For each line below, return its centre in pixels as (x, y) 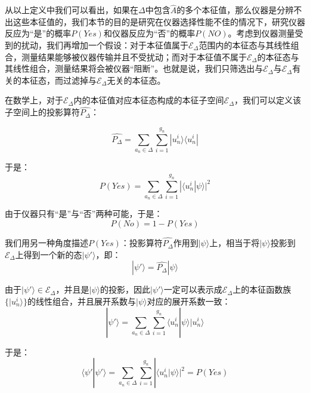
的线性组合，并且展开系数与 (82, 301)
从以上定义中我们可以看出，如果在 (72, 10)
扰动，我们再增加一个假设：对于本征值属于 (105, 45)
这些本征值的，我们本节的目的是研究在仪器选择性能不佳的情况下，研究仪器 (159, 21)
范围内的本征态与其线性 (245, 45)
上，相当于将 (235, 243)
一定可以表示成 (193, 289)
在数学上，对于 (34, 100)
